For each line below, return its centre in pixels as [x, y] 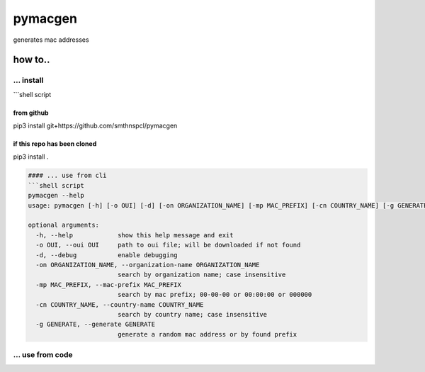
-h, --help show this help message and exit [135, 235]
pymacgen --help [56, 196]
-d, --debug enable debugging [107, 255]
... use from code [43, 355]
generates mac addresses [51, 40]
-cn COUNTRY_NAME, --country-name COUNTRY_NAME [120, 304]
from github [31, 113]
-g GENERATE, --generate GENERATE [96, 325]
